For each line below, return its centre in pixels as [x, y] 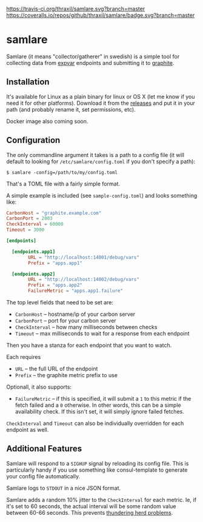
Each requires [24, 357]
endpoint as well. [28, 430]
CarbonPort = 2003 [29, 219]
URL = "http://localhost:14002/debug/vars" [84, 279]
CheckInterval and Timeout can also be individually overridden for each [95, 423]
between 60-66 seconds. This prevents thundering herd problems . [90, 512]
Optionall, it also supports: [39, 387]
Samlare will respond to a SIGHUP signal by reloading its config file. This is [98, 463]
